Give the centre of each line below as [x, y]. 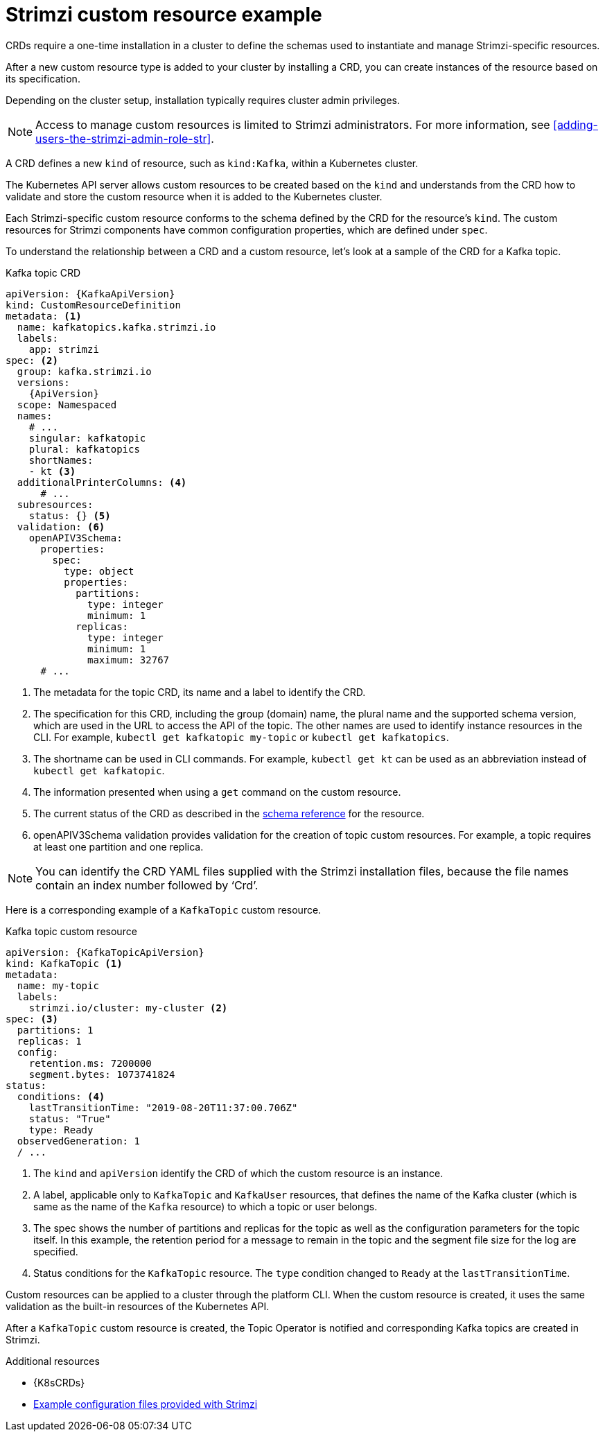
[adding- [576, 124]
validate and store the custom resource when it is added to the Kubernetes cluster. [194, 196]
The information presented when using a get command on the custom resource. [217, 792]
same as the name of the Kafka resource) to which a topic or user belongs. [205, 1206]
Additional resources [53, 1361]
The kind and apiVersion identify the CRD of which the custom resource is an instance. [238, 1173]
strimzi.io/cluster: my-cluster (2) [128, 1008]
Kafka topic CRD [43, 272]
